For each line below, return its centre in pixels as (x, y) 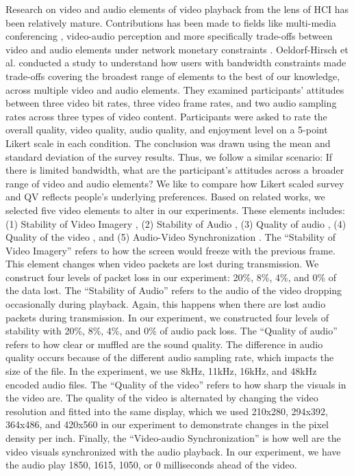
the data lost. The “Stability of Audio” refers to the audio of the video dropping (174, 290)
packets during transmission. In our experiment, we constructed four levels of (167, 317)
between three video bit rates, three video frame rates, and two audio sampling (171, 103)
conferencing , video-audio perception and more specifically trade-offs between (169, 36)
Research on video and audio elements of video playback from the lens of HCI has (177, 9)
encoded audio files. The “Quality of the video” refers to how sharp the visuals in (176, 384)
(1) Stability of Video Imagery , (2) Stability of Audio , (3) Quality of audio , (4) (176, 223)
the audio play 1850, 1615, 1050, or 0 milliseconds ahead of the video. (151, 465)
